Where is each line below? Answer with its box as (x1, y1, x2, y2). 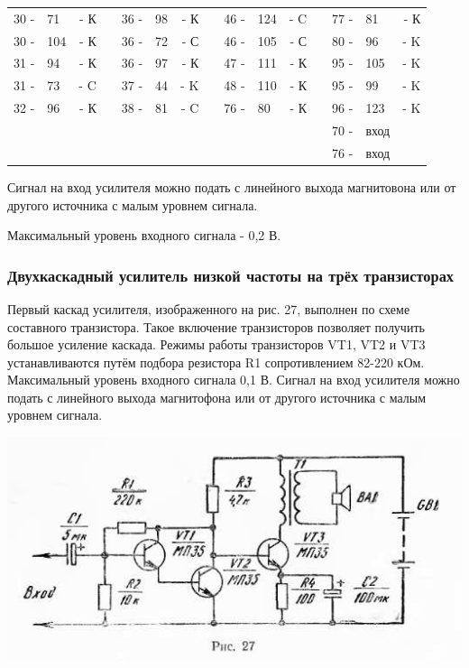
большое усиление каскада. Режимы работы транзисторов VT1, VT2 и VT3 (7, 335, 426, 354)
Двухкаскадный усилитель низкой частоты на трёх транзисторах (7, 264, 454, 286)
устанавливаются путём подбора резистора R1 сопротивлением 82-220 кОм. (7, 352, 425, 371)
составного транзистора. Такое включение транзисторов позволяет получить (7, 317, 425, 336)
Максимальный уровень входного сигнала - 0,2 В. (7, 226, 281, 245)
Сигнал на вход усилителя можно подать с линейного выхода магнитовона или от (7, 177, 456, 196)
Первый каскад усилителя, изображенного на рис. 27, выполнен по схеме (7, 299, 410, 318)
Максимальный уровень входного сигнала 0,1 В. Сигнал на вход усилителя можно (7, 370, 460, 389)
